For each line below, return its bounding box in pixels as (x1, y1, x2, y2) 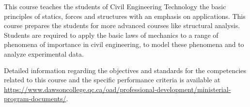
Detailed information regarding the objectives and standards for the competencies (4, 65, 247, 75)
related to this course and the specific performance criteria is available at (4, 75, 220, 85)
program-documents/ (4, 93, 66, 104)
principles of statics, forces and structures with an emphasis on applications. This (4, 11, 246, 21)
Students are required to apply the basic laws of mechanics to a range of (4, 30, 219, 40)
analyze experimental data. (4, 48, 84, 59)
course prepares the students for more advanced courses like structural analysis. (4, 20, 240, 31)
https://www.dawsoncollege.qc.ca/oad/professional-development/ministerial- (4, 84, 231, 94)
